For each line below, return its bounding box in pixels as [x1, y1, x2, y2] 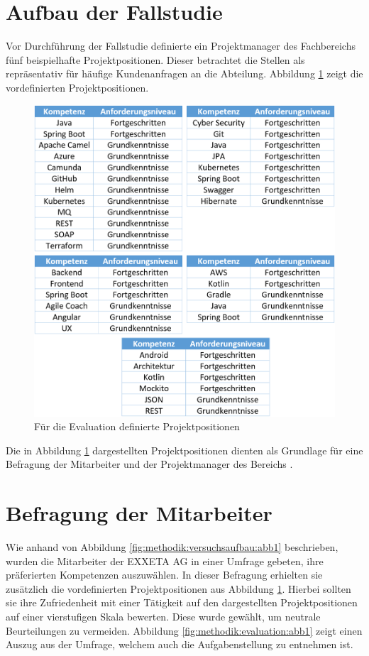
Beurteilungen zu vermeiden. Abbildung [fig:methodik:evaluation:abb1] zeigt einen [6, 623, 363, 638]
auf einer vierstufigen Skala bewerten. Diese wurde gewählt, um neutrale [6, 608, 321, 623]
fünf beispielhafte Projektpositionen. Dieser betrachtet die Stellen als [6, 52, 305, 67]
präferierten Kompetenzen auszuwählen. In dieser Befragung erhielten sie [6, 567, 323, 582]
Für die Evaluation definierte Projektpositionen [34, 419, 240, 434]
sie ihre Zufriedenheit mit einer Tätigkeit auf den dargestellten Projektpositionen [6, 595, 358, 610]
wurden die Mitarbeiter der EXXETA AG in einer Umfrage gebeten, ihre [6, 553, 324, 568]
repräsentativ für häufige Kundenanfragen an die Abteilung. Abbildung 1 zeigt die [6, 66, 363, 81]
